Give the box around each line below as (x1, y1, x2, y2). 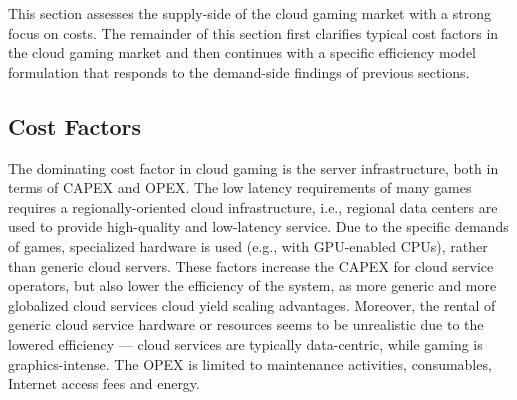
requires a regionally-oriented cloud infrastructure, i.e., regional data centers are (8, 196, 498, 217)
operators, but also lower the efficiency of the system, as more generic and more (8, 275, 497, 296)
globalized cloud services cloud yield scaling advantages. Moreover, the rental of (8, 294, 496, 315)
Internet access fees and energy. (8, 373, 200, 394)
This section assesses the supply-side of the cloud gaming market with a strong (8, 3, 492, 23)
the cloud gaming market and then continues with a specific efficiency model (8, 42, 476, 63)
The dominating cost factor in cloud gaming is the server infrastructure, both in (8, 157, 499, 178)
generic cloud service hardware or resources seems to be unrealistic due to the (8, 314, 484, 335)
